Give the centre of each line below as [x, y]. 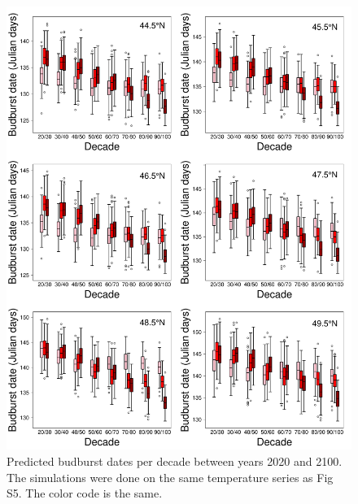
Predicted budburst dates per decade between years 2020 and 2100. [175, 461]
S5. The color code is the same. [85, 493]
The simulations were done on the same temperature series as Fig [170, 477]
